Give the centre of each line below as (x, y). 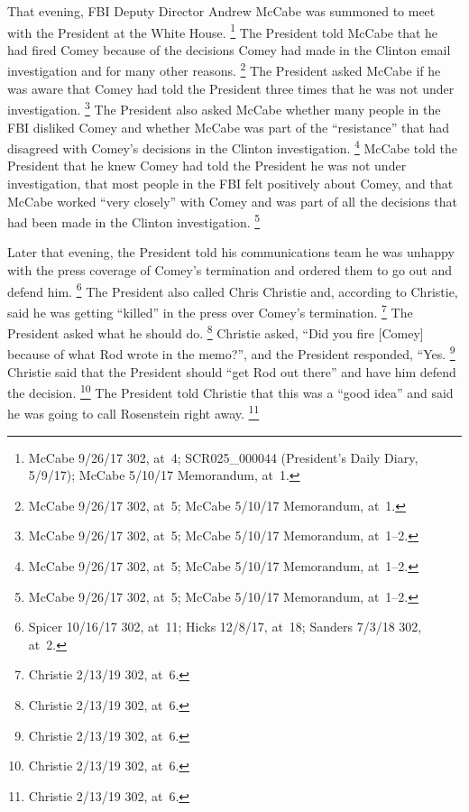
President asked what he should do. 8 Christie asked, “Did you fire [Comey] (216, 332)
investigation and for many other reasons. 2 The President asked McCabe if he (224, 69)
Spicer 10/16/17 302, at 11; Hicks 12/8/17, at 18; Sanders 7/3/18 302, (225, 627)
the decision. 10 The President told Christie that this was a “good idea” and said (230, 391)
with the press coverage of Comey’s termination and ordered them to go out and (230, 270)
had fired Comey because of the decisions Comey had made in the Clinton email (229, 49)
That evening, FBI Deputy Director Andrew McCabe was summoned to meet (221, 11)
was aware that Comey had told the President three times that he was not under (231, 88)
